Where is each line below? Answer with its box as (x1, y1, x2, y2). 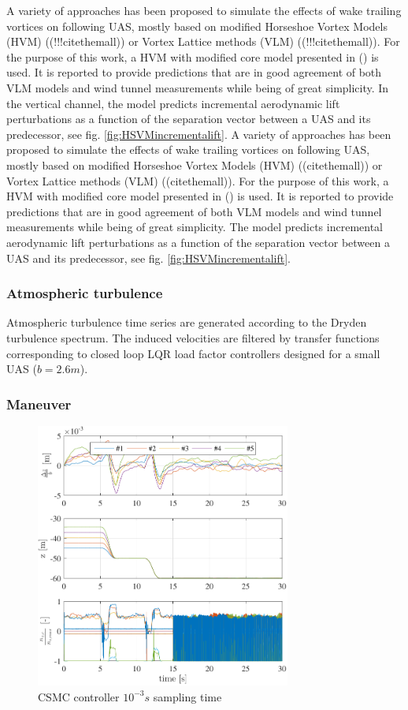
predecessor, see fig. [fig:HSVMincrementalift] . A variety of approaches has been (6, 125, 391, 142)
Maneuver (6, 394, 72, 413)
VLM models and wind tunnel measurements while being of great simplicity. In (6, 79, 389, 95)
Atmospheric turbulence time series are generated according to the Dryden (6, 314, 367, 331)
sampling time (153, 688, 222, 704)
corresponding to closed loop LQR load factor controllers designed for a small (6, 345, 380, 361)
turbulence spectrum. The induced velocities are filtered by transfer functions (6, 329, 380, 346)
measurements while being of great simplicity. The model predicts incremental (6, 219, 383, 235)
